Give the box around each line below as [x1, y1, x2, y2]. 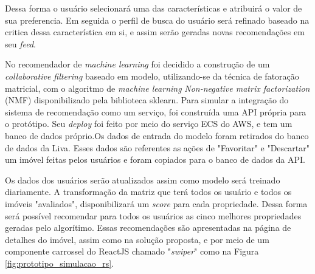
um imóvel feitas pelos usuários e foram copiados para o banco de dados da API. [5, 153, 305, 166]
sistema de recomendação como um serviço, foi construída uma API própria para [5, 105, 306, 118]
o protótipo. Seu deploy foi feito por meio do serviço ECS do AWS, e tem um [5, 117, 292, 130]
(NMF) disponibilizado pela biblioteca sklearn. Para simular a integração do [5, 94, 289, 106]
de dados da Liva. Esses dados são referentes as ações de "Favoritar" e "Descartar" [5, 141, 310, 154]
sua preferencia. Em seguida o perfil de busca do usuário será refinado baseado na [5, 13, 310, 26]
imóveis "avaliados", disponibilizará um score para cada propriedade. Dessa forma [5, 197, 308, 210]
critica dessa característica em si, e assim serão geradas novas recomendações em [5, 26, 305, 38]
